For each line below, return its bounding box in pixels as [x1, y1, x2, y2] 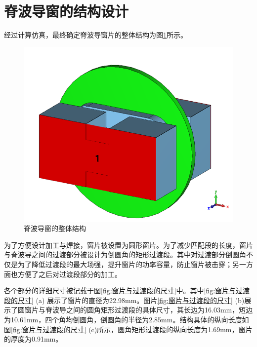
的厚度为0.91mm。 [4, 334, 63, 344]
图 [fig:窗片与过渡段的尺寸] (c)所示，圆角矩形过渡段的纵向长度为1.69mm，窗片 [4, 324, 253, 334]
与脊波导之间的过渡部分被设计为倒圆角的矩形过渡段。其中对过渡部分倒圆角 [4, 249, 246, 260]
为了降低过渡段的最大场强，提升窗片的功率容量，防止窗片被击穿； [17, 259, 232, 270]
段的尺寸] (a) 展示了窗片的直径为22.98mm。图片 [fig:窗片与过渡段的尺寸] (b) [4, 295, 245, 305]
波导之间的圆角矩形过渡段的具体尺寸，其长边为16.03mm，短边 [52, 305, 253, 315]
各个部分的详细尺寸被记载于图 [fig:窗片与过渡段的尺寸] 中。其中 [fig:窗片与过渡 [4, 285, 250, 296]
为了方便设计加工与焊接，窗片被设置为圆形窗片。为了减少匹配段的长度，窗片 [4, 239, 253, 250]
